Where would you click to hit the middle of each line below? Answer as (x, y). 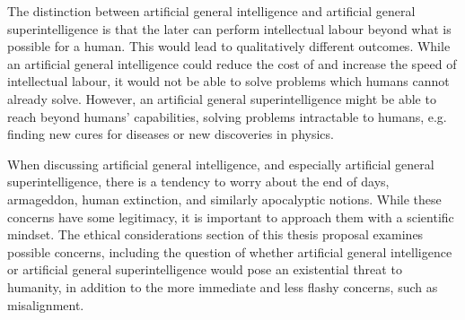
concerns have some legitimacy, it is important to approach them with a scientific (231, 216)
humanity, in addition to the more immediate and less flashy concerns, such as (223, 286)
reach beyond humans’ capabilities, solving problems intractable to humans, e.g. (227, 116)
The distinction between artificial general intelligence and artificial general (211, 11)
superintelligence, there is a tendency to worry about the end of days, (198, 182)
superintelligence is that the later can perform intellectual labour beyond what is (229, 28)
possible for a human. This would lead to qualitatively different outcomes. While (229, 46)
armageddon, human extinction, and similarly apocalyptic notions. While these (224, 199)
